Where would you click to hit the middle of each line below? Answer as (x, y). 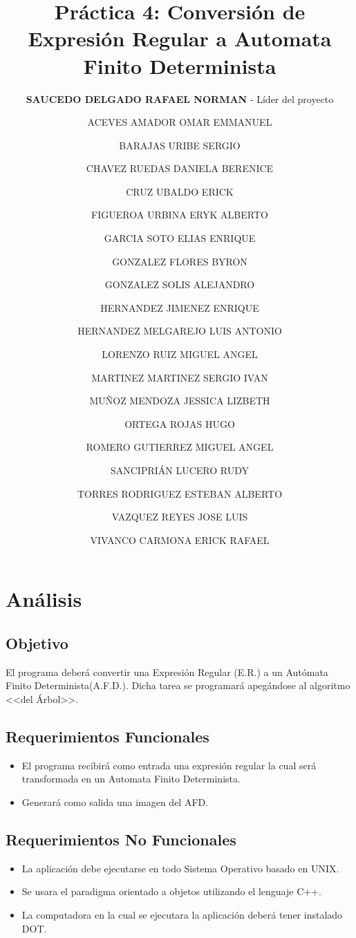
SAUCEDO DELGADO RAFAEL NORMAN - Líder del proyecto (180, 99)
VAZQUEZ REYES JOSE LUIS (180, 517)
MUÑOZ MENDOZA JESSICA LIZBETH (180, 401)
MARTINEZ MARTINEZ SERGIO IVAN (180, 377)
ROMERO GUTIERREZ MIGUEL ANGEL (180, 447)
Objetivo (37, 642)
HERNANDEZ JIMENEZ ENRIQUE (180, 307)
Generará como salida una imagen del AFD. (115, 801)
